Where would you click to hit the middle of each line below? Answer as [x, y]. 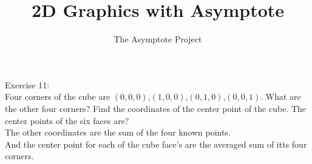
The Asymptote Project [158, 39]
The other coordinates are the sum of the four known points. [118, 132]
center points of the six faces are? [67, 120]
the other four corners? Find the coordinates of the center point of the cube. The [156, 108]
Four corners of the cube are [58, 97]
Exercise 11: [27, 84]
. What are [281, 97]
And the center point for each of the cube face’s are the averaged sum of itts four [156, 144]
